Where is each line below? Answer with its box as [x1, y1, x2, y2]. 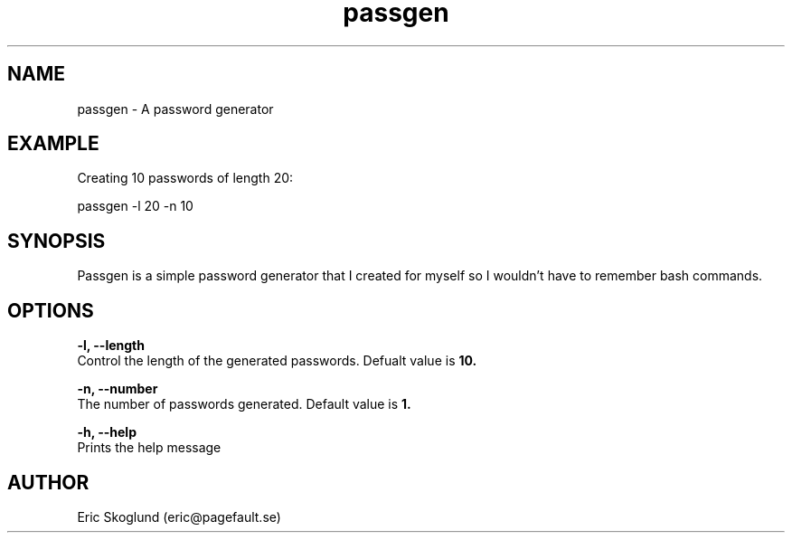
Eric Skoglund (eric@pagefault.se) [77, 508, 281, 525]
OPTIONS [7, 298, 94, 322]
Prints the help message [77, 440, 222, 456]
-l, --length [77, 337, 145, 354]
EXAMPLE [7, 132, 99, 156]
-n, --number [77, 381, 158, 397]
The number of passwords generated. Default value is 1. [77, 396, 411, 412]
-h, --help [77, 424, 137, 441]
